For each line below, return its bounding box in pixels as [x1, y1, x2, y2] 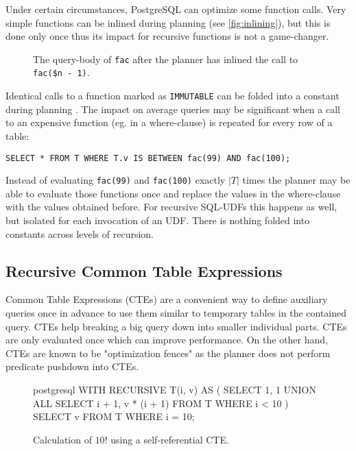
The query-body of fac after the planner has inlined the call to [33, 51, 298, 66]
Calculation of [33, 432, 92, 446]
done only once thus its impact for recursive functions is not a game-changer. [5, 29, 329, 43]
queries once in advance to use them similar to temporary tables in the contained [5, 306, 347, 320]
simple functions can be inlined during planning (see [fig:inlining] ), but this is [5, 15, 331, 29]
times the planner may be [242, 173, 351, 187]
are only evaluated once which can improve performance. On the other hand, [5, 332, 328, 347]
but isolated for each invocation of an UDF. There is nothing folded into [5, 213, 310, 228]
